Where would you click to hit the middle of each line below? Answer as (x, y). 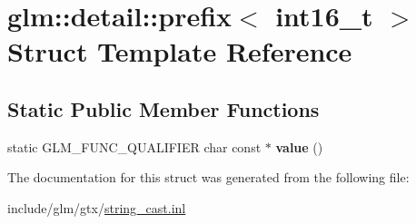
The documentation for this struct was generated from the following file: (208, 177)
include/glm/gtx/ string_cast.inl (97, 207)
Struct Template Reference (180, 51)
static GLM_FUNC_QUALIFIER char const (134, 146)
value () (299, 146)
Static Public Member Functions (163, 108)
